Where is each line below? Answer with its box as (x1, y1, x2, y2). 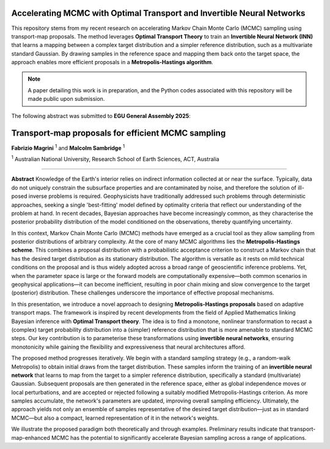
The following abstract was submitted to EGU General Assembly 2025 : (11, 112, 191, 119)
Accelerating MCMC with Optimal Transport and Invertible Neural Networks (11, 8, 306, 18)
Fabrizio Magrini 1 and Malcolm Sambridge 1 (11, 143, 125, 151)
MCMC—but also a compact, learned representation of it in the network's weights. (11, 414, 219, 422)
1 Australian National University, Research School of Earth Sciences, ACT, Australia (11, 155, 219, 162)
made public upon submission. (28, 95, 105, 103)
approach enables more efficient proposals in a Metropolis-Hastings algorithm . (11, 59, 213, 66)
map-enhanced (11, 434, 50, 441)
